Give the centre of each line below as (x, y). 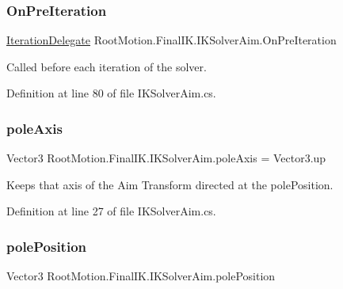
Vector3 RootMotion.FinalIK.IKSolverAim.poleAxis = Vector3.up (166, 158)
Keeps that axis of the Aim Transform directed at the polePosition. (170, 184)
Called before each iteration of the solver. (107, 66)
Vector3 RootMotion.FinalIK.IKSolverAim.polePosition (141, 276)
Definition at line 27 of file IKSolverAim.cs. (111, 211)
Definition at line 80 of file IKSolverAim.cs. (111, 93)
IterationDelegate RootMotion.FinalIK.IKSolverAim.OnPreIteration (171, 40)
